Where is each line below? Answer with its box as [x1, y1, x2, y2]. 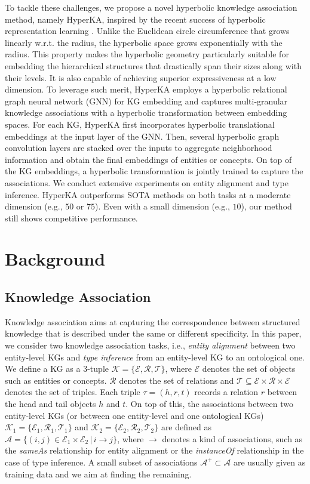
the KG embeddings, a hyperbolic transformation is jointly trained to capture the [5, 165, 303, 177]
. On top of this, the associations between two [125, 397, 293, 410]
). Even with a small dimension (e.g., [95, 200, 230, 212]
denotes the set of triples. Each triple [5, 386, 140, 398]
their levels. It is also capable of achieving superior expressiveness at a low [5, 71, 277, 84]
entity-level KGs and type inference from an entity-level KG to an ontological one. [5, 350, 305, 363]
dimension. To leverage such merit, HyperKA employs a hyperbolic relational [5, 83, 287, 95]
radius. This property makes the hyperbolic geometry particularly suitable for [5, 48, 289, 60]
